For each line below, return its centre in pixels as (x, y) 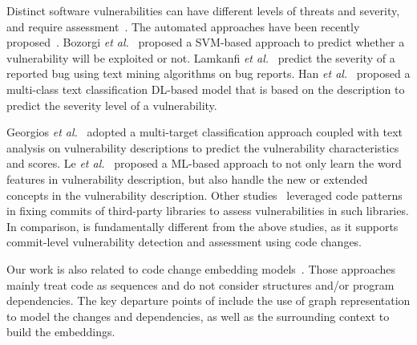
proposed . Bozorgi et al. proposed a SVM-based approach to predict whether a (206, 42)
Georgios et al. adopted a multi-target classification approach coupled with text (204, 132)
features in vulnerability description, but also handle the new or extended (187, 179)
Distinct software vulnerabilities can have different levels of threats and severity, (203, 10)
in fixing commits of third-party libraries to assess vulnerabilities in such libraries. (208, 211)
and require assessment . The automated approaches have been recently (183, 26)
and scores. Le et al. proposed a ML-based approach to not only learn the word (204, 163)
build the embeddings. (61, 332)
